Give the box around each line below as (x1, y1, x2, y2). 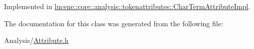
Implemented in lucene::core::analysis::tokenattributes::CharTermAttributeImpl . (4, 1, 250, 11)
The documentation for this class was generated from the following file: (4, 18, 223, 28)
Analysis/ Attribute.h (4, 35, 69, 45)
